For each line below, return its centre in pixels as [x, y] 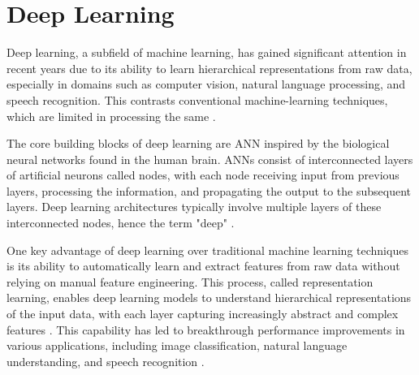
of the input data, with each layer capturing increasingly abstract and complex [203, 314]
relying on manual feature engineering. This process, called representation [190, 281]
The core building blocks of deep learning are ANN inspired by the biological [198, 143]
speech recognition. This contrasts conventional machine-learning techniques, [197, 99]
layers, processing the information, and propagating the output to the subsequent [209, 190]
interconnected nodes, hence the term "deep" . [121, 223]
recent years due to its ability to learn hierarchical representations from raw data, [209, 68]
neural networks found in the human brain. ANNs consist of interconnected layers [210, 159]
